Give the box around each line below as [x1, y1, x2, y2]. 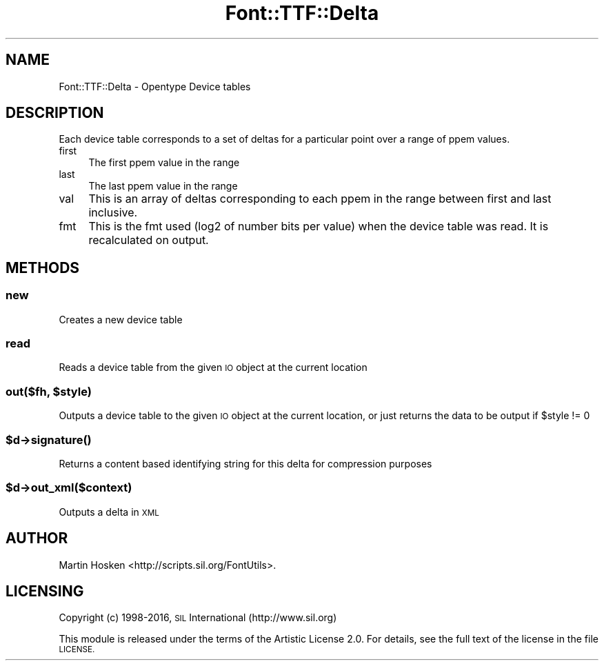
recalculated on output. [88, 233, 209, 248]
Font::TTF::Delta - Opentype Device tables [59, 80, 251, 92]
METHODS [6, 259, 80, 276]
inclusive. [88, 205, 138, 220]
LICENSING [6, 582, 84, 600]
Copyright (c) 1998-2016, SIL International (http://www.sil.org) [59, 612, 337, 624]
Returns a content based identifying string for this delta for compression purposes [59, 457, 432, 470]
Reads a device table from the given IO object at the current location [59, 361, 368, 374]
